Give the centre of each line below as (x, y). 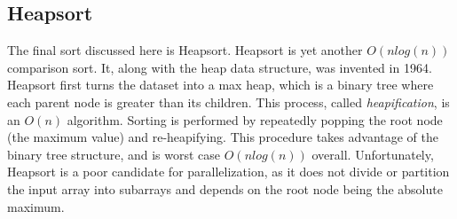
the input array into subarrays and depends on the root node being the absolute (225, 188)
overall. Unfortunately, (373, 154)
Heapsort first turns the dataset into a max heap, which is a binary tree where (221, 85)
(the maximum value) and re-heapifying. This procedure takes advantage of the (223, 137)
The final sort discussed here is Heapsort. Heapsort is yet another (185, 50)
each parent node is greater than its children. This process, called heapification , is (228, 102)
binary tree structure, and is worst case (114, 154)
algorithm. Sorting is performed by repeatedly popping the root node (255, 119)
